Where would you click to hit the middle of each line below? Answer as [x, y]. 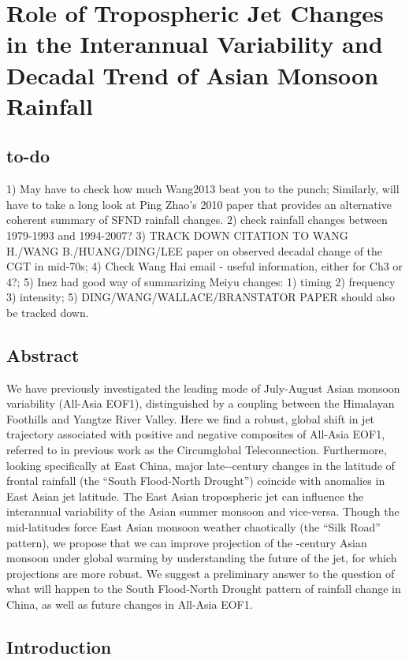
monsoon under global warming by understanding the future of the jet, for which [202, 558]
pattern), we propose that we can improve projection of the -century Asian [187, 542]
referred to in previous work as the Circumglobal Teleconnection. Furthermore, [197, 450]
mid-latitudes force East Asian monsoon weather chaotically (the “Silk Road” [193, 527]
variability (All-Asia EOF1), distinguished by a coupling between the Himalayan [201, 403]
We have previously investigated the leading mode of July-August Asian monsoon [203, 388]
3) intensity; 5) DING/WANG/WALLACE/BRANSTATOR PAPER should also [201, 297]
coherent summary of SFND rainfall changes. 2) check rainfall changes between [197, 220]
